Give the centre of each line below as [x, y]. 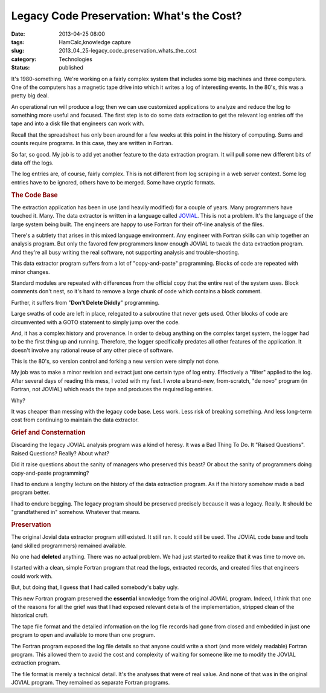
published [71, 68]
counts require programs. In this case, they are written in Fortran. [92, 143]
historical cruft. [30, 615]
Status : [21, 68]
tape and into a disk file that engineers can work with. [78, 123]
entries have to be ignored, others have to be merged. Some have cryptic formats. [113, 182]
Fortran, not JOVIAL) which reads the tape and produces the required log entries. [112, 389]
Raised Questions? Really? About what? [60, 453]
